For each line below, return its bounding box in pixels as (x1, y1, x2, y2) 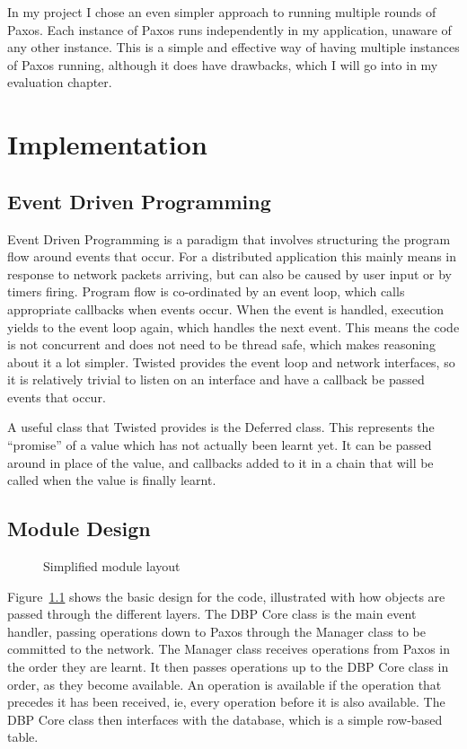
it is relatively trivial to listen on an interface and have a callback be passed (7, 370, 425, 389)
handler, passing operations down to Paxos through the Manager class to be (7, 621, 426, 640)
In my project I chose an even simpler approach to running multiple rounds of (7, 3, 436, 21)
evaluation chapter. (7, 73, 112, 92)
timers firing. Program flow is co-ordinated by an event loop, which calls (7, 282, 405, 301)
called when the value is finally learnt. (7, 471, 216, 489)
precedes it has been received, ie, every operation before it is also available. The (7, 692, 445, 711)
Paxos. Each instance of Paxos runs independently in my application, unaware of (7, 20, 452, 39)
